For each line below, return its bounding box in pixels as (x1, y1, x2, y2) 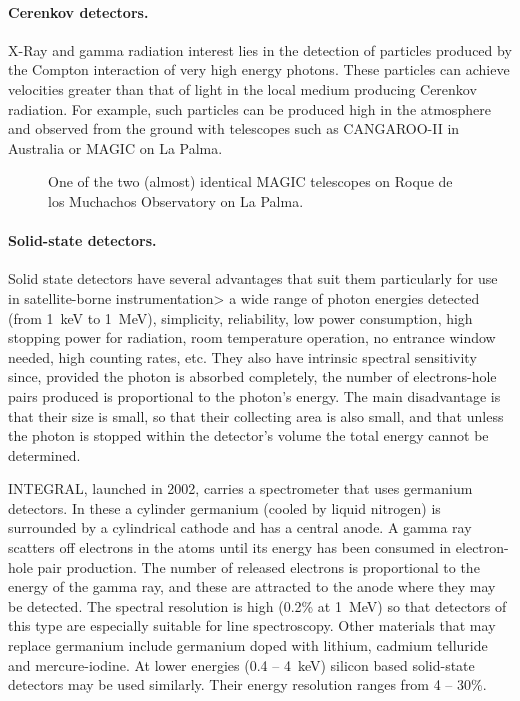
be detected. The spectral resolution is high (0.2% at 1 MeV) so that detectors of (8, 595, 507, 616)
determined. (8, 444, 81, 465)
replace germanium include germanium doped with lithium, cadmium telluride (8, 635, 488, 656)
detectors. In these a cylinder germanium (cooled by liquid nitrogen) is (8, 497, 441, 518)
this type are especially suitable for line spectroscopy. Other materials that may (8, 615, 496, 636)
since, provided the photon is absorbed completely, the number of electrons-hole (8, 366, 497, 387)
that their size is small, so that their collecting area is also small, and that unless (8, 405, 504, 426)
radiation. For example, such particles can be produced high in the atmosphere (8, 98, 491, 119)
